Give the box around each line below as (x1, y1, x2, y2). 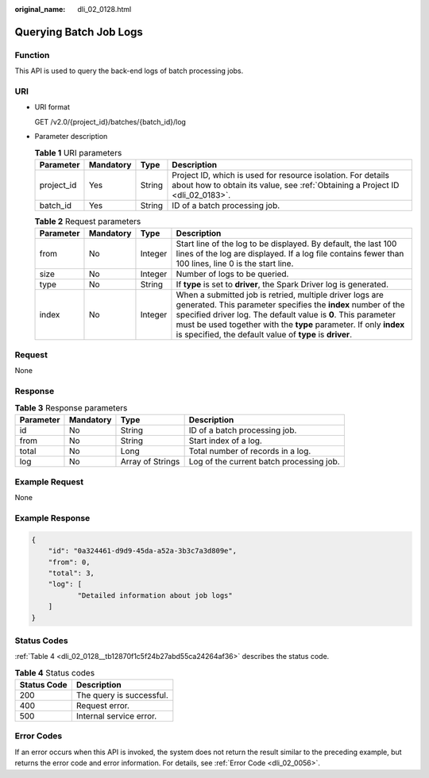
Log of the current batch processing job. (188, 456, 341, 468)
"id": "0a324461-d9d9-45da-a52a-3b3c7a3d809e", (48, 546, 238, 556)
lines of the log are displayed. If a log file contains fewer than (176, 248, 404, 260)
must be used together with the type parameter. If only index (176, 319, 405, 330)
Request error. (75, 700, 130, 711)
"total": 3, (48, 568, 95, 577)
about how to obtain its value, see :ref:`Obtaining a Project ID (172, 179, 400, 191)
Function (14, 49, 50, 60)
